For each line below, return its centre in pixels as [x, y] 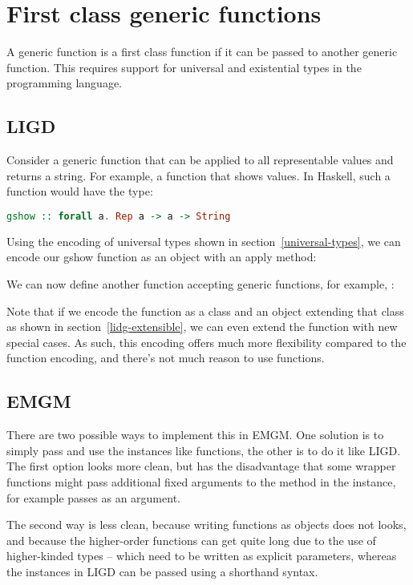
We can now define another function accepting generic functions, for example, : [200, 283]
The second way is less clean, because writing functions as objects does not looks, [206, 524]
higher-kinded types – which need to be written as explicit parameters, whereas [202, 556]
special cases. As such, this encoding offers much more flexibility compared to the [206, 342]
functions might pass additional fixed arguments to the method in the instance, [201, 481]
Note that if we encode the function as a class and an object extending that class [205, 311]
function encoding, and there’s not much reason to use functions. [166, 358]
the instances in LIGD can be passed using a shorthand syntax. [162, 571]
